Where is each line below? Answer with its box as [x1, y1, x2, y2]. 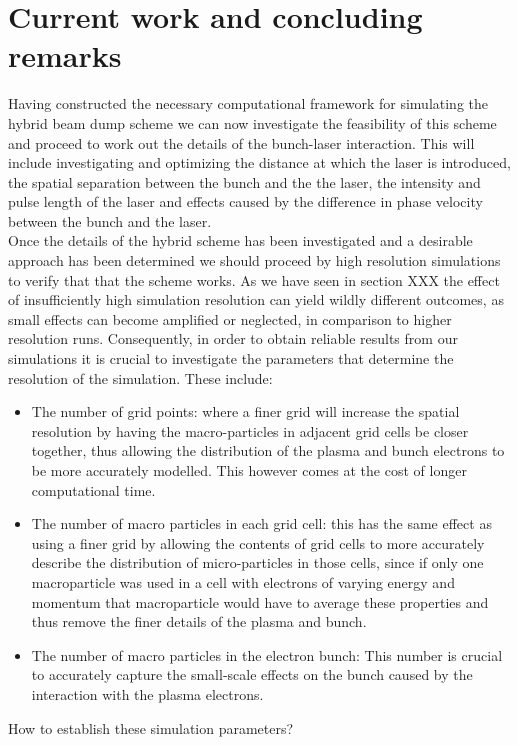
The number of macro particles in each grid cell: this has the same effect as [31, 513, 492, 534]
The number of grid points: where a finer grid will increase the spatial [31, 401, 460, 422]
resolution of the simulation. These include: [8, 367, 273, 388]
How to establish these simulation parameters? [8, 717, 294, 738]
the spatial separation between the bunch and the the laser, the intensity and [8, 171, 481, 192]
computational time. [31, 479, 156, 500]
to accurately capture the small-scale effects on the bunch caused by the [31, 664, 473, 685]
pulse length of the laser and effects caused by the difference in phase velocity [8, 191, 483, 212]
